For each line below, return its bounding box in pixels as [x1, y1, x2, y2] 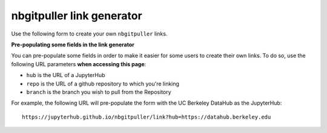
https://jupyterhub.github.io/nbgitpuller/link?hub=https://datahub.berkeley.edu [22, 113, 271, 120]
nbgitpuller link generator [11, 9, 142, 22]
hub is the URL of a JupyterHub [26, 72, 105, 79]
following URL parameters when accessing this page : [11, 60, 147, 67]
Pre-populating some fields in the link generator [11, 41, 134, 48]
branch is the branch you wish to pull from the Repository [26, 88, 172, 96]
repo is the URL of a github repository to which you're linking [26, 80, 180, 87]
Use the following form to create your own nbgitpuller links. [11, 30, 168, 37]
